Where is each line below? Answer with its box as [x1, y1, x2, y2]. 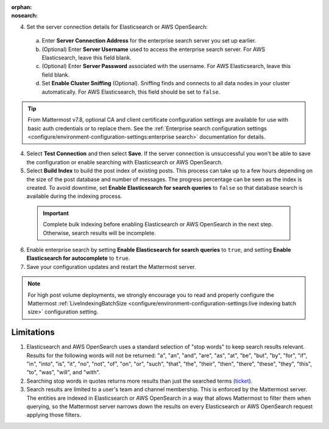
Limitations [11, 327, 55, 338]
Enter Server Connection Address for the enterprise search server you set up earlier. [41, 37, 256, 44]
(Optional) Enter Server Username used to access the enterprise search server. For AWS [41, 46, 266, 53]
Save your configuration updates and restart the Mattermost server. [26, 263, 196, 270]
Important [43, 209, 69, 217]
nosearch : [11, 12, 38, 19]
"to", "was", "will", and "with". [26, 369, 101, 376]
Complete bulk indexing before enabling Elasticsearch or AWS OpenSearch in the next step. [43, 221, 274, 228]
